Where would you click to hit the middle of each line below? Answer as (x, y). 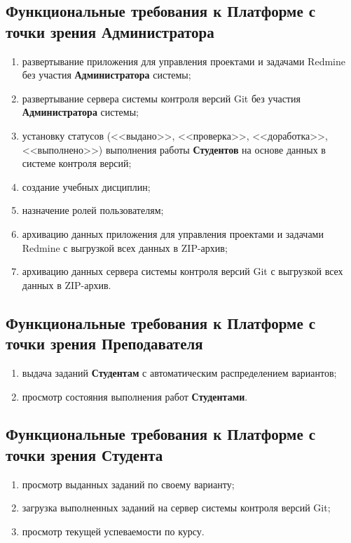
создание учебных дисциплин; (86, 186)
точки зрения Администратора (110, 31)
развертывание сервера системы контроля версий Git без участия (161, 98)
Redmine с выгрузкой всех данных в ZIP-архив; (125, 247)
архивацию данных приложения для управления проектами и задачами (173, 233)
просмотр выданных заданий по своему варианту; (128, 484)
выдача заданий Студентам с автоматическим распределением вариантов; (179, 372)
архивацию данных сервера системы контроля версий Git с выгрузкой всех (183, 271)
